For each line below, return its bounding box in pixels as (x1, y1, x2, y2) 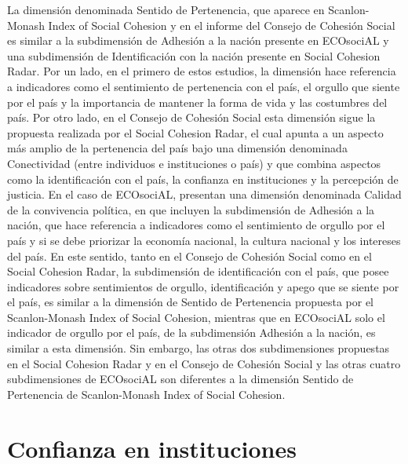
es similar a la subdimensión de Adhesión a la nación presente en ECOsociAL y (7, 32, 389, 49)
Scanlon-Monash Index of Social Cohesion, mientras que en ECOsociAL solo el (7, 309, 385, 325)
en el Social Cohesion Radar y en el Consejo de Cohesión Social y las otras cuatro (7, 355, 401, 371)
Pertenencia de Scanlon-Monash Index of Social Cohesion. (7, 385, 286, 402)
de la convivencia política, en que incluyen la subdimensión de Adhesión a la (7, 201, 375, 217)
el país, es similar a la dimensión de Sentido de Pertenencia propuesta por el (7, 294, 373, 310)
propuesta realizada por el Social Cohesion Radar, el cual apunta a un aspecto (7, 124, 384, 141)
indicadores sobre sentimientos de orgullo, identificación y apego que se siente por (7, 278, 399, 294)
